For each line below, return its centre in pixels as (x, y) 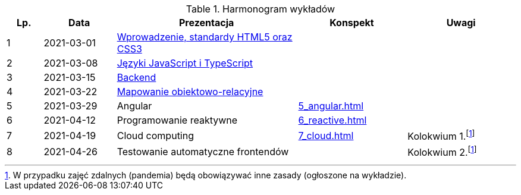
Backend (136, 77)
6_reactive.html (332, 120)
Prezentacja (206, 23)
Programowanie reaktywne (177, 120)
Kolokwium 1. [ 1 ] (441, 136)
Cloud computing (155, 135)
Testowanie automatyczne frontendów (203, 151)
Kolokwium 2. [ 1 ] (442, 152)
